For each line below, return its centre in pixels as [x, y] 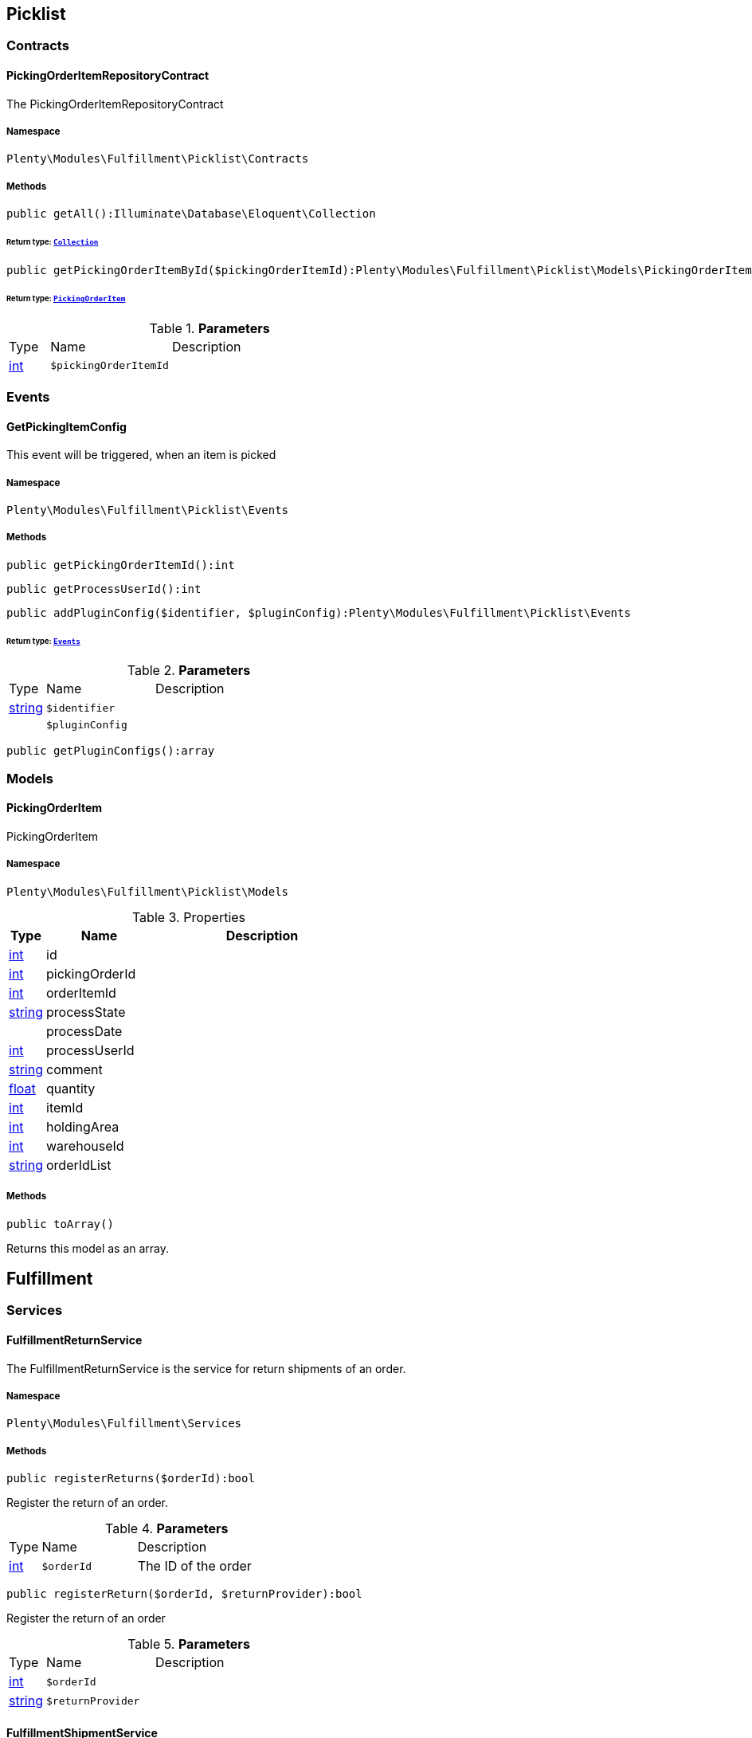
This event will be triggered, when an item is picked [141, 455]
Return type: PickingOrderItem [66, 298]
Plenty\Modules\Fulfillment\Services [124, 1424]
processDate [84, 1031]
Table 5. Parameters [189, 1644]
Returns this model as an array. [88, 1248]
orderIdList [79, 1165]
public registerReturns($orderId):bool [131, 1479]
